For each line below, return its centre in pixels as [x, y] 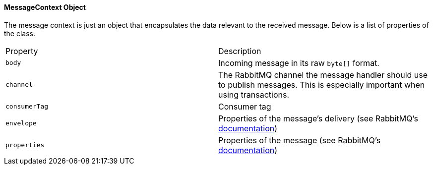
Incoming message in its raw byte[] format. [299, 63]
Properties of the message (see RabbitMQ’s [300, 140]
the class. [20, 33]
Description [240, 51]
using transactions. [254, 94]
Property [22, 51]
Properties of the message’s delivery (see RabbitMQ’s [318, 118]
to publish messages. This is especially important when [322, 84]
